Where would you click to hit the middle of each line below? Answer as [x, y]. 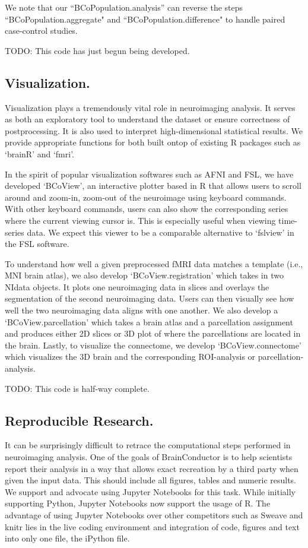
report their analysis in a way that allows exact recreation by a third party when [152, 468]
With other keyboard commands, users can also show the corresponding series [147, 209]
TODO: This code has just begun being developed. [97, 50]
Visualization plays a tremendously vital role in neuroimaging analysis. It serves [150, 107]
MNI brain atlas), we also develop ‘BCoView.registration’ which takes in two [144, 275]
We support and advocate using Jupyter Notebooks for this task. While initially [150, 491]
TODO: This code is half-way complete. [77, 388]
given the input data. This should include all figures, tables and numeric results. [151, 480]
